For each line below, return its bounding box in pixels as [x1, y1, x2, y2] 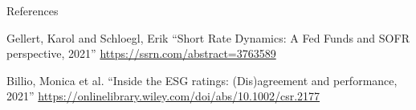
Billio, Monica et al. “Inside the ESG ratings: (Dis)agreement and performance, [6, 71, 398, 88]
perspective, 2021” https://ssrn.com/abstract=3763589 [6, 45, 276, 62]
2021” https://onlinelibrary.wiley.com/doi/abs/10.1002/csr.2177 [6, 88, 320, 104]
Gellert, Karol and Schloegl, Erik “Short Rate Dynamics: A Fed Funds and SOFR [6, 29, 410, 46]
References [6, 2, 59, 18]
